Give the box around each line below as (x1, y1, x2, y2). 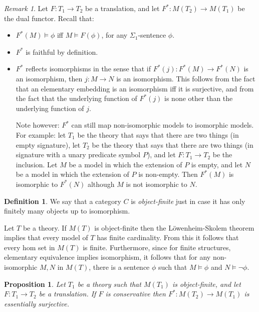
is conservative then (105, 288, 166, 299)
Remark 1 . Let (4, 3, 49, 13)
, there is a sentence (89, 262, 150, 272)
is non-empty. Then (138, 169, 198, 179)
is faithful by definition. (26, 46, 98, 57)
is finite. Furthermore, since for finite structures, (83, 242, 231, 252)
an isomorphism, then (16, 73, 83, 83)
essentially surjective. (4, 298, 70, 308)
